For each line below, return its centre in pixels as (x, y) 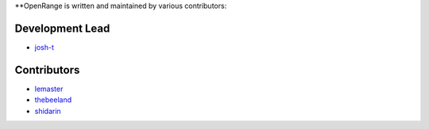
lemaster (49, 89)
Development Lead (62, 28)
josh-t (44, 47)
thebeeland (53, 100)
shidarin (48, 111)
